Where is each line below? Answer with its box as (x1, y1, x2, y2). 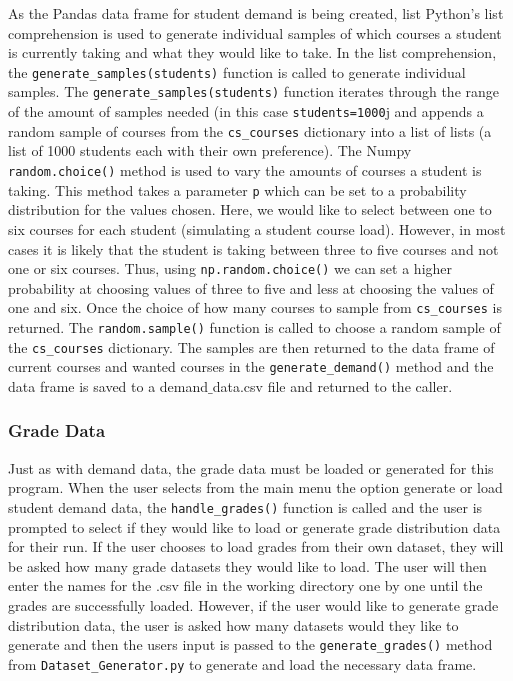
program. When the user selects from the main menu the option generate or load (8, 477, 503, 498)
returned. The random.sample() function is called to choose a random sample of (8, 317, 501, 337)
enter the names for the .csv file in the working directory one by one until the (8, 575, 483, 596)
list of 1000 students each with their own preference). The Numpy (8, 140, 412, 161)
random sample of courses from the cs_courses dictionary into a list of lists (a (8, 120, 492, 141)
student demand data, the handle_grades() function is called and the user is (8, 496, 483, 517)
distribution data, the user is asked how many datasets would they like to (8, 614, 459, 635)
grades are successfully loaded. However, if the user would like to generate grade (8, 595, 499, 615)
